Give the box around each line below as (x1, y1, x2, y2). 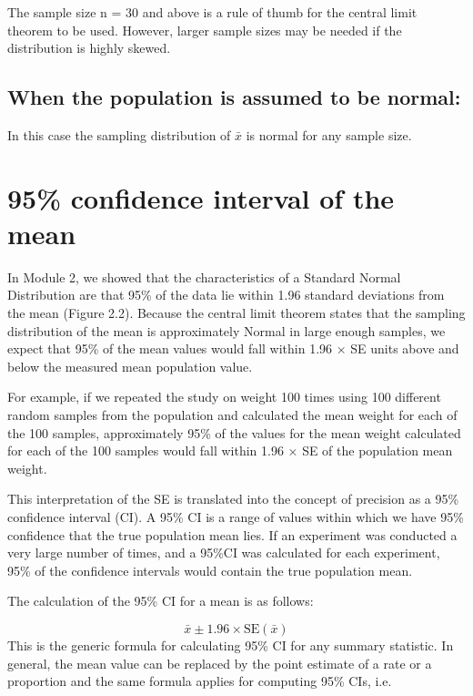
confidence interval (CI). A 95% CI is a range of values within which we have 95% (7, 507, 464, 527)
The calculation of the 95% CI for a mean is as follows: (7, 591, 314, 610)
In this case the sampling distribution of (7, 125, 231, 144)
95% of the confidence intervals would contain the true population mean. (7, 560, 413, 579)
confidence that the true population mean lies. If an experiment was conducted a (7, 525, 458, 544)
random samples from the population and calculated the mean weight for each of (7, 405, 458, 425)
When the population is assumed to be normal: (7, 83, 461, 111)
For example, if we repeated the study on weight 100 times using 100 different (7, 387, 441, 406)
